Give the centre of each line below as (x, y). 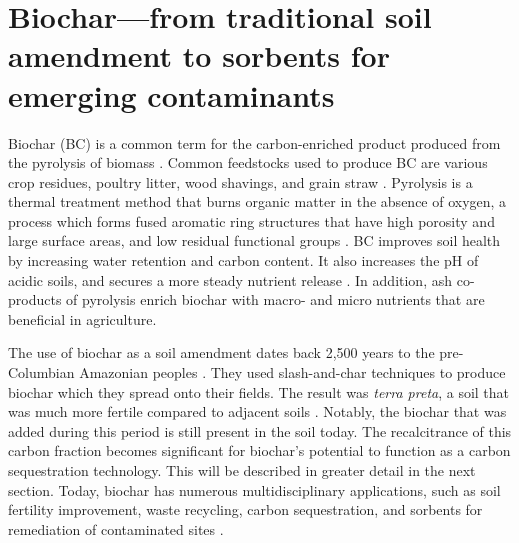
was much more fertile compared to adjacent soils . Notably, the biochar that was (257, 411)
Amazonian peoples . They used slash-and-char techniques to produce (292, 372)
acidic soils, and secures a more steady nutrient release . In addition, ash (230, 279)
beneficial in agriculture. (82, 318)
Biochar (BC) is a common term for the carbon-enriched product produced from (254, 142)
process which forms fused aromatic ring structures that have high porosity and (251, 220)
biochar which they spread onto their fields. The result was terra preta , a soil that (259, 391)
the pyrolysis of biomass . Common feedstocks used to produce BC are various (248, 162)
